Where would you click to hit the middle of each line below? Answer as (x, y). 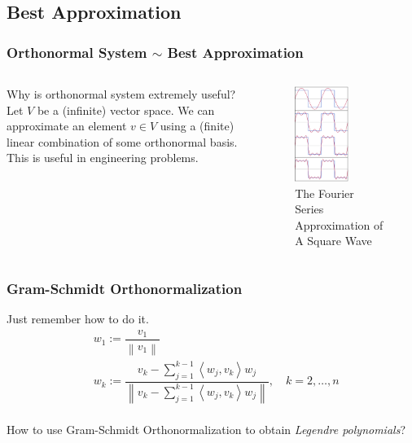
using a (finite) (197, 126)
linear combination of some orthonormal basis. (122, 141)
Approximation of (339, 224)
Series (309, 209)
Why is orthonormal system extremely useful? (121, 94)
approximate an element (67, 126)
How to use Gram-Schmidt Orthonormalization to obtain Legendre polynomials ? (206, 430)
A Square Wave (333, 241)
